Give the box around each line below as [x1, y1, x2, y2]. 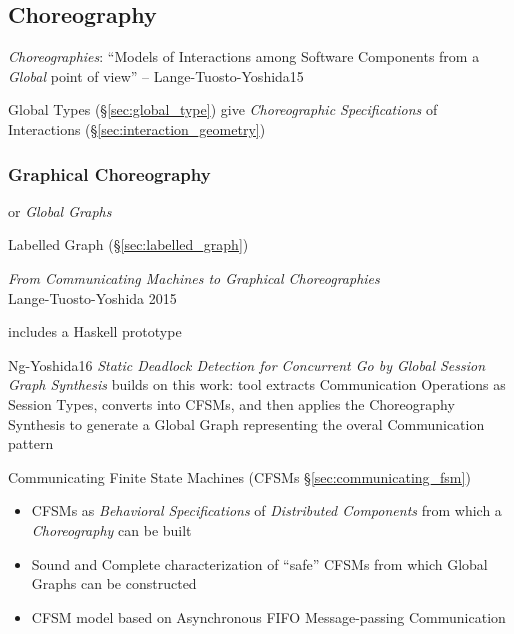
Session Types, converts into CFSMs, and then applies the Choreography [8, 393, 455, 414]
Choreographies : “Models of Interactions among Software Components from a [8, 46, 480, 67]
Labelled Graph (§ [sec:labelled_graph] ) [8, 234, 249, 255]
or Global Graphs [8, 200, 112, 221]
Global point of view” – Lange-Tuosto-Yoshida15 [8, 65, 304, 86]
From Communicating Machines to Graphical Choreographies [8, 267, 380, 288]
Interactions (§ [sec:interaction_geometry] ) [8, 118, 266, 139]
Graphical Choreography [8, 161, 211, 186]
